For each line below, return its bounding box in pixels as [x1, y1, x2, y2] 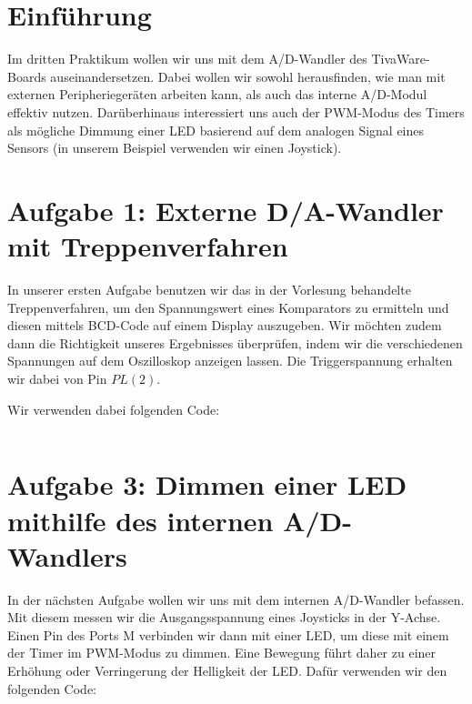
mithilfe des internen [7, 501, 274, 538]
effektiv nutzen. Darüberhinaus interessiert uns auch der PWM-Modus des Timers [7, 102, 465, 121]
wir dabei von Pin [7, 368, 107, 387]
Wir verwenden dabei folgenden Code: [7, 399, 220, 418]
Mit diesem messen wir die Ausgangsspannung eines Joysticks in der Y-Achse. [7, 608, 441, 627]
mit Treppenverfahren [7, 227, 288, 265]
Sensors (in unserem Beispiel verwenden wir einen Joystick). [7, 138, 342, 157]
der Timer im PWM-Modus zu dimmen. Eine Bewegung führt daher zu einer [7, 643, 437, 662]
